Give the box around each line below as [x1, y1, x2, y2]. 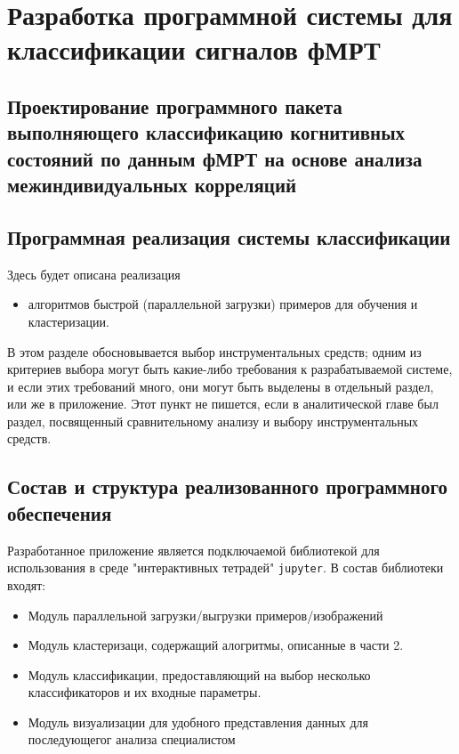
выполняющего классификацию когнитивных [7, 118, 406, 146]
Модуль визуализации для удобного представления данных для [28, 712, 369, 731]
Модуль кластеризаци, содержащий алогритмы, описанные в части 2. [28, 636, 404, 654]
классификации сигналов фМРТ [7, 31, 381, 68]
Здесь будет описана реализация [7, 264, 181, 283]
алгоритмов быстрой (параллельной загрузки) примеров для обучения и [28, 295, 418, 313]
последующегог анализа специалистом [28, 730, 236, 749]
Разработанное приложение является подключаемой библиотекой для [7, 540, 380, 559]
